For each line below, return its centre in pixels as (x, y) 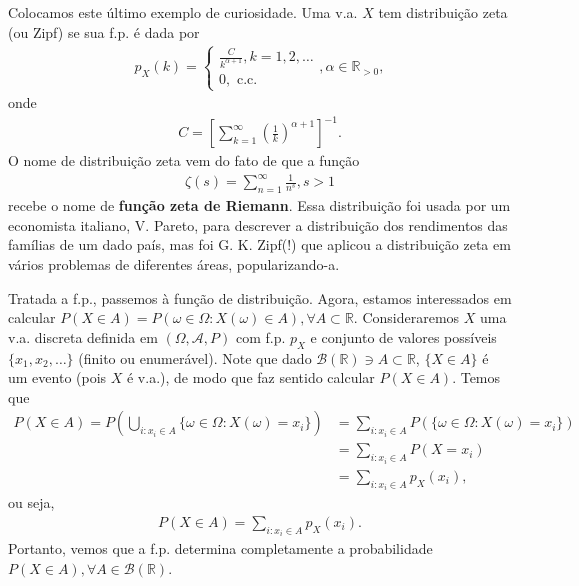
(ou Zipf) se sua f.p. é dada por (104, 31)
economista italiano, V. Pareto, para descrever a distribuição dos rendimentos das (258, 224)
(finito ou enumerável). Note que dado (195, 357)
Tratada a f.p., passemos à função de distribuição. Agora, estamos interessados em (260, 297)
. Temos (476, 377)
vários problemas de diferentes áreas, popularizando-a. (174, 264)
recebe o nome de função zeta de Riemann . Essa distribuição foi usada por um (259, 205)
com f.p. (260, 336)
